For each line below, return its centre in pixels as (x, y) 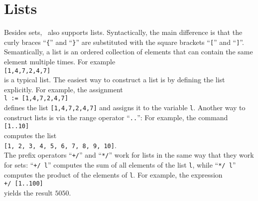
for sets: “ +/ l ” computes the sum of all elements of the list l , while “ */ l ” (120, 164)
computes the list (30, 135)
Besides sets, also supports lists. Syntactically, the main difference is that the (123, 32)
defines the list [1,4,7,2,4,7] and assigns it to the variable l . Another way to (125, 107)
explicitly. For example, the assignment (64, 89)
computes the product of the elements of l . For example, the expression (113, 174)
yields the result (28, 192)
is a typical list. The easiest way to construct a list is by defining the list (115, 80)
